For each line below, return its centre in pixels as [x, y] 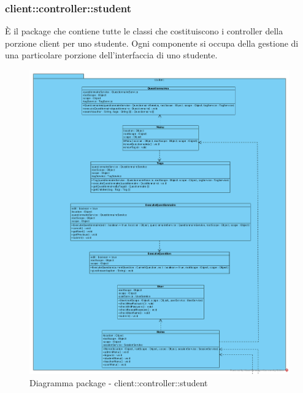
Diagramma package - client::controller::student [119, 382]
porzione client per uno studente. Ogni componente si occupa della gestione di [152, 43]
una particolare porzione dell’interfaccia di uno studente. [111, 55]
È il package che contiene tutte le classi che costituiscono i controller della [144, 31]
